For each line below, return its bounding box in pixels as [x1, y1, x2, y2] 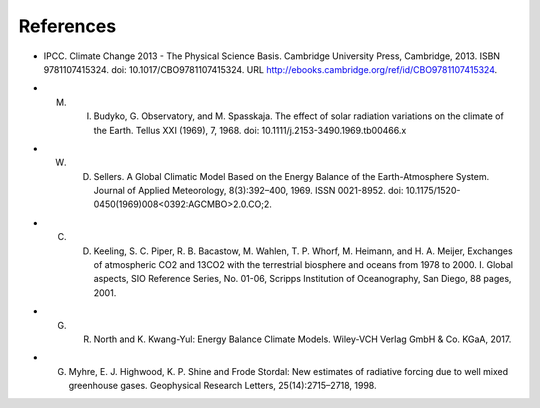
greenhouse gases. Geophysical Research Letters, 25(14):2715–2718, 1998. [68, 380, 377, 392]
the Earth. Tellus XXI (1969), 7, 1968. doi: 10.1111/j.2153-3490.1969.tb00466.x [93, 124, 407, 136]
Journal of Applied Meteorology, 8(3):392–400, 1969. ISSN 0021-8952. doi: [93, 185, 404, 197]
